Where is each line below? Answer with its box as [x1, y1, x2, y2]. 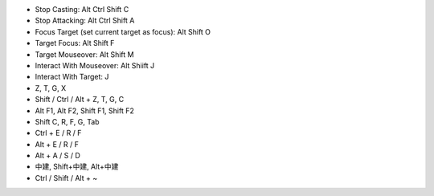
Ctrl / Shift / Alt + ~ [35, 173, 98, 182]
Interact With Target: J [35, 72, 109, 82]
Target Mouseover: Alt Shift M [35, 49, 134, 59]
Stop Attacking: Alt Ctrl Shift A [35, 16, 135, 26]
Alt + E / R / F [35, 139, 80, 149]
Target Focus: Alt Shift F [35, 39, 115, 48]
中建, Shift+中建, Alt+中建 [35, 161, 119, 172]
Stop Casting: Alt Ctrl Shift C [35, 5, 129, 14]
